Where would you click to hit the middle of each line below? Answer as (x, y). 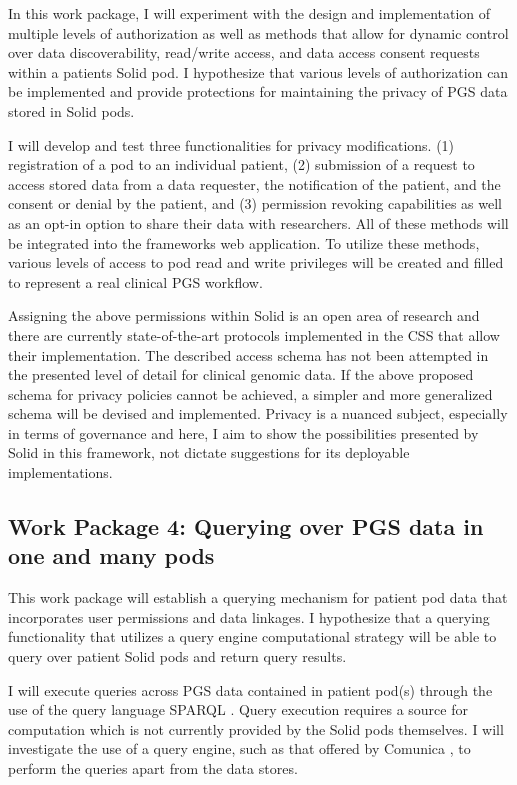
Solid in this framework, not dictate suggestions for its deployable (209, 452)
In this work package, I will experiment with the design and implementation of (249, 13)
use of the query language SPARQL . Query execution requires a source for (238, 709)
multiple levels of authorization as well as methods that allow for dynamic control (258, 32)
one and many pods (111, 555)
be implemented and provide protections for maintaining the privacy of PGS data (258, 91)
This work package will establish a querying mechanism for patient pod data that (258, 597)
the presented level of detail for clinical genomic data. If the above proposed (241, 374)
